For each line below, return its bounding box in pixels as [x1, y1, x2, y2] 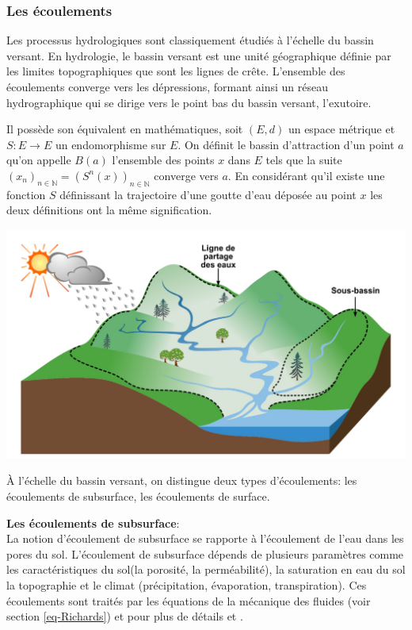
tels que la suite [265, 152, 342, 168]
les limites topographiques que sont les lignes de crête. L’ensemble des [6, 63, 345, 79]
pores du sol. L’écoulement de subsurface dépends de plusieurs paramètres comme [6, 545, 404, 562]
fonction [6, 186, 46, 202]
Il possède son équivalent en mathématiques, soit [6, 121, 243, 137]
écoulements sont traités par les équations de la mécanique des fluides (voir [6, 592, 371, 609]
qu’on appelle [6, 152, 71, 168]
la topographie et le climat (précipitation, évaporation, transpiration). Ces [6, 577, 367, 594]
